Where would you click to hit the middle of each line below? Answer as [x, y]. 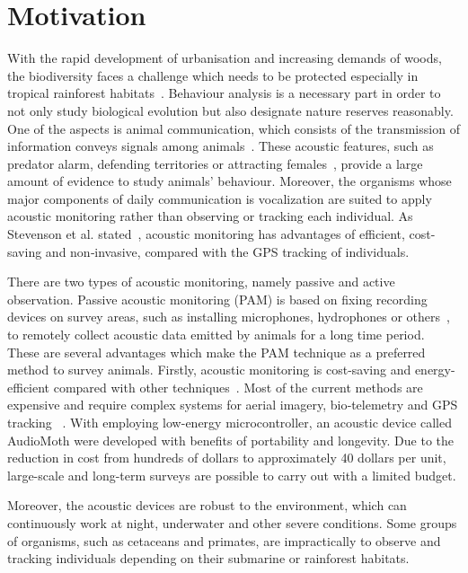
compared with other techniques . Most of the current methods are [238, 387]
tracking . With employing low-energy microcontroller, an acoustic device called [230, 422]
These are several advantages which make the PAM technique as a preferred [216, 352]
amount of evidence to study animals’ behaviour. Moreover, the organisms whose [230, 181]
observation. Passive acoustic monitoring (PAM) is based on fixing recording [217, 299]
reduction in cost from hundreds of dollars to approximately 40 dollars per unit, [227, 458]
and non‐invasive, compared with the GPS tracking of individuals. [227, 251]
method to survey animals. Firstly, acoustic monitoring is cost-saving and [209, 370]
